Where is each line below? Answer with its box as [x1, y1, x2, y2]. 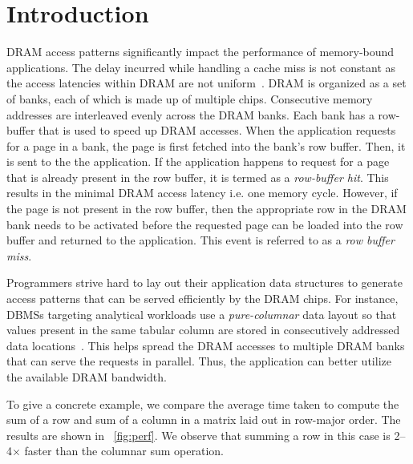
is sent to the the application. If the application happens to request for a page [6, 153, 390, 170]
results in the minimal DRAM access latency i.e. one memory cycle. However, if [6, 184, 398, 201]
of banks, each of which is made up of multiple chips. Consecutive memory [6, 90, 373, 107]
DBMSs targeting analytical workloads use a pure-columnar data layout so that [6, 305, 397, 322]
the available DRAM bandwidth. [6, 369, 167, 385]
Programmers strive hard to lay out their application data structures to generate [6, 274, 403, 291]
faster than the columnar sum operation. [24, 442, 224, 459]
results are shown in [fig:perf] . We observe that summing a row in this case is [6, 426, 391, 443]
